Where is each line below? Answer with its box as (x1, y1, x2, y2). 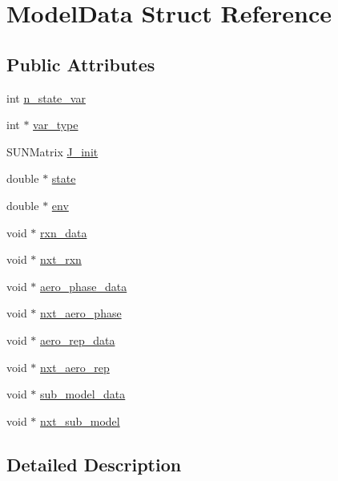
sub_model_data (40, 386, 126, 402)
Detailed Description (6, 451, 182, 476)
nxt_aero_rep (40, 358, 110, 375)
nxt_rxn (40, 251, 82, 268)
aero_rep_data (40, 331, 115, 348)
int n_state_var (6, 89, 86, 106)
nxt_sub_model (40, 412, 120, 429)
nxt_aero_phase (40, 305, 122, 321)
